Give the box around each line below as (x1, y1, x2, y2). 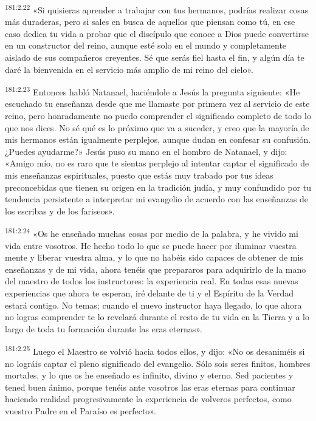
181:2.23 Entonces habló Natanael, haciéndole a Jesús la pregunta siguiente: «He (5, 84, 300, 98)
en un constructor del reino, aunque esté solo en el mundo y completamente (5, 39, 287, 52)
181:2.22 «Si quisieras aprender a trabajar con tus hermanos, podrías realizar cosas (5, 2, 309, 16)
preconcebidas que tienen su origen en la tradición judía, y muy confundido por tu (5, 180, 311, 193)
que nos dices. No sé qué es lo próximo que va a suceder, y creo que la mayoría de (5, 121, 309, 134)
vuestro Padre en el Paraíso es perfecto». (5, 405, 156, 417)
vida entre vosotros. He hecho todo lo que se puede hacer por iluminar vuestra (5, 239, 297, 252)
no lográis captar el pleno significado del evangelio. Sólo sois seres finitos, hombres (5, 357, 311, 369)
